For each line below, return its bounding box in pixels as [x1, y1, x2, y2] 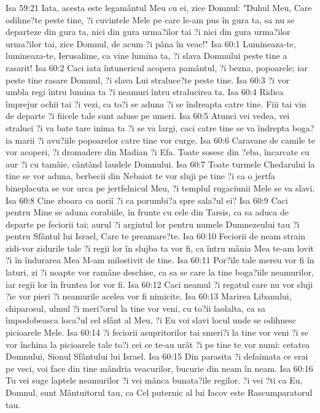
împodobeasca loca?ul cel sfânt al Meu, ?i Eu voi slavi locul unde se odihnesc [6, 314, 297, 326]
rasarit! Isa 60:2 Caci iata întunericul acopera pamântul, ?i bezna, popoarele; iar [6, 61, 308, 74]
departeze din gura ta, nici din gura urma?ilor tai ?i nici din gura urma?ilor [6, 25, 291, 38]
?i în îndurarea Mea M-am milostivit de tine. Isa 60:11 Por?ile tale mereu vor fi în [6, 253, 314, 266]
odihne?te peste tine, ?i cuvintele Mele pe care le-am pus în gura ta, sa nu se [6, 13, 295, 26]
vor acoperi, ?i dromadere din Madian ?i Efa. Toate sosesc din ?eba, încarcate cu [6, 145, 310, 158]
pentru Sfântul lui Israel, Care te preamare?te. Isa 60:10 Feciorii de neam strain [6, 230, 305, 242]
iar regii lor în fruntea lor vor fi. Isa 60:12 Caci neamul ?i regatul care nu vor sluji [6, 277, 313, 290]
